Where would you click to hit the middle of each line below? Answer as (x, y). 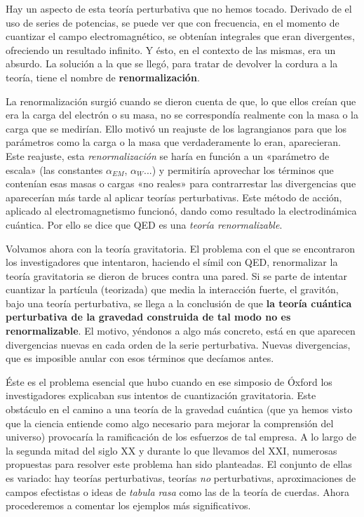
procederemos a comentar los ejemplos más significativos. (128, 505)
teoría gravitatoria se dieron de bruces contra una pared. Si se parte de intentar (177, 275)
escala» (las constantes (54, 169)
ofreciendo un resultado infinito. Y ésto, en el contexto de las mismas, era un (171, 49)
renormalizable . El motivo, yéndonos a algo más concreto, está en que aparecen (181, 331)
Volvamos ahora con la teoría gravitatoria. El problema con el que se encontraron (181, 248)
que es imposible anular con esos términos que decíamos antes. (140, 358)
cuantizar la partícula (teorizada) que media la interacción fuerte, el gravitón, (172, 289)
